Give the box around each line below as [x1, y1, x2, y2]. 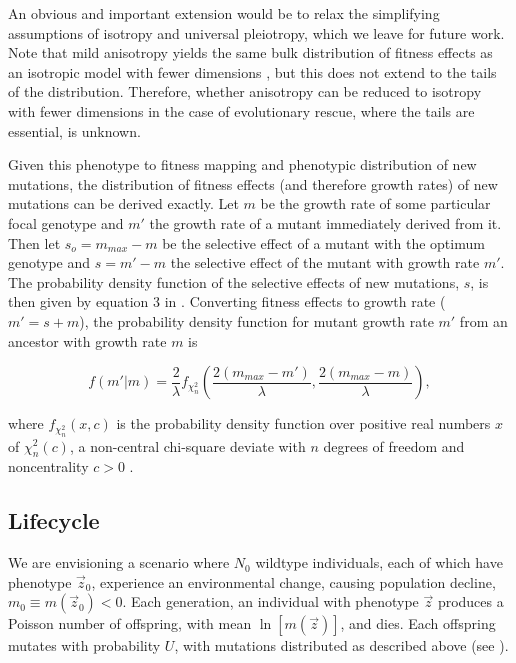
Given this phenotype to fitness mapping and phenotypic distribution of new [8, 154, 477, 175]
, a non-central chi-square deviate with [69, 435, 306, 456]
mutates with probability [8, 635, 161, 656]
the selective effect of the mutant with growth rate [170, 252, 480, 273]
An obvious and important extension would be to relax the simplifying [8, 3, 440, 23]
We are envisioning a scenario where [8, 552, 230, 573]
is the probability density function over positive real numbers [116, 413, 491, 434]
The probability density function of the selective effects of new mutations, [8, 271, 460, 292]
